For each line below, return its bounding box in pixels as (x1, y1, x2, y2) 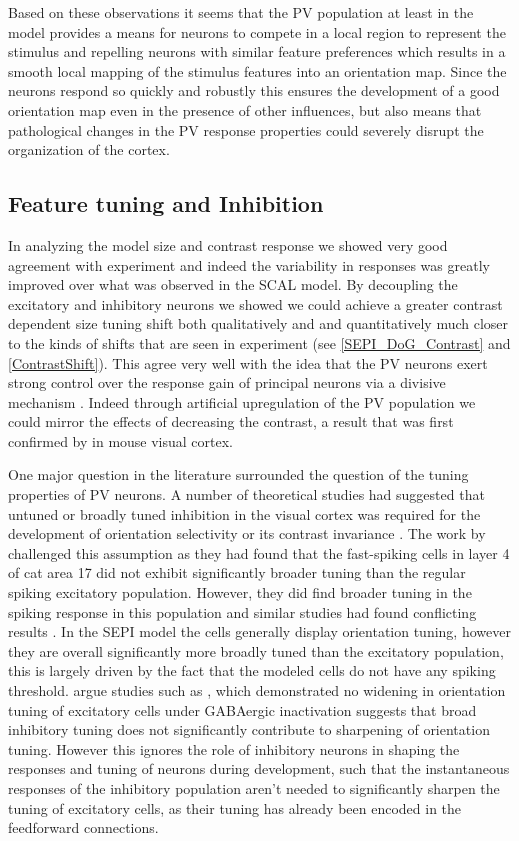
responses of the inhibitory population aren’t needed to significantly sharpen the (8, 777, 500, 798)
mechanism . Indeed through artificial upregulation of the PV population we (8, 391, 476, 412)
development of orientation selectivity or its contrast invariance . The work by (8, 523, 486, 544)
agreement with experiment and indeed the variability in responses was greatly (8, 254, 490, 275)
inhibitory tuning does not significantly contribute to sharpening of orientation (8, 719, 490, 740)
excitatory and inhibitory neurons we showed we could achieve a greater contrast (8, 293, 503, 314)
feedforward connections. (8, 817, 159, 838)
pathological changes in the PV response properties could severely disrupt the (8, 119, 484, 140)
